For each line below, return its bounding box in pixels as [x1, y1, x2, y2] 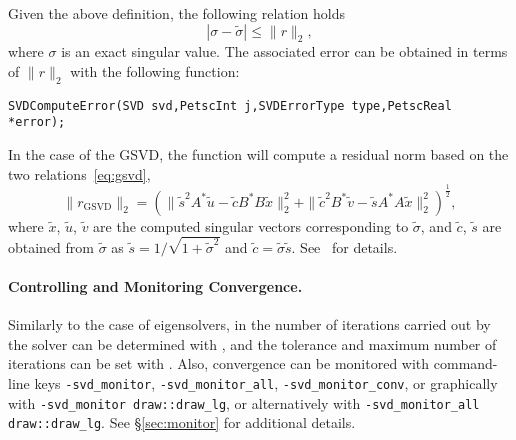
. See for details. [291, 236, 398, 257]
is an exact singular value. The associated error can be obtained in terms [61, 41, 508, 62]
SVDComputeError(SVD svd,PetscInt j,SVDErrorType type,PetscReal [8, 98, 452, 113]
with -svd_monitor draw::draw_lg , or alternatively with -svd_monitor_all [8, 392, 480, 413]
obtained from [8, 236, 95, 257]
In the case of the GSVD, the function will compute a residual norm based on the [8, 144, 509, 165]
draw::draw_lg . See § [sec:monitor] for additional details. [8, 412, 356, 433]
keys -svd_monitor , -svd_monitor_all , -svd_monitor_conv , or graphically [34, 372, 498, 393]
